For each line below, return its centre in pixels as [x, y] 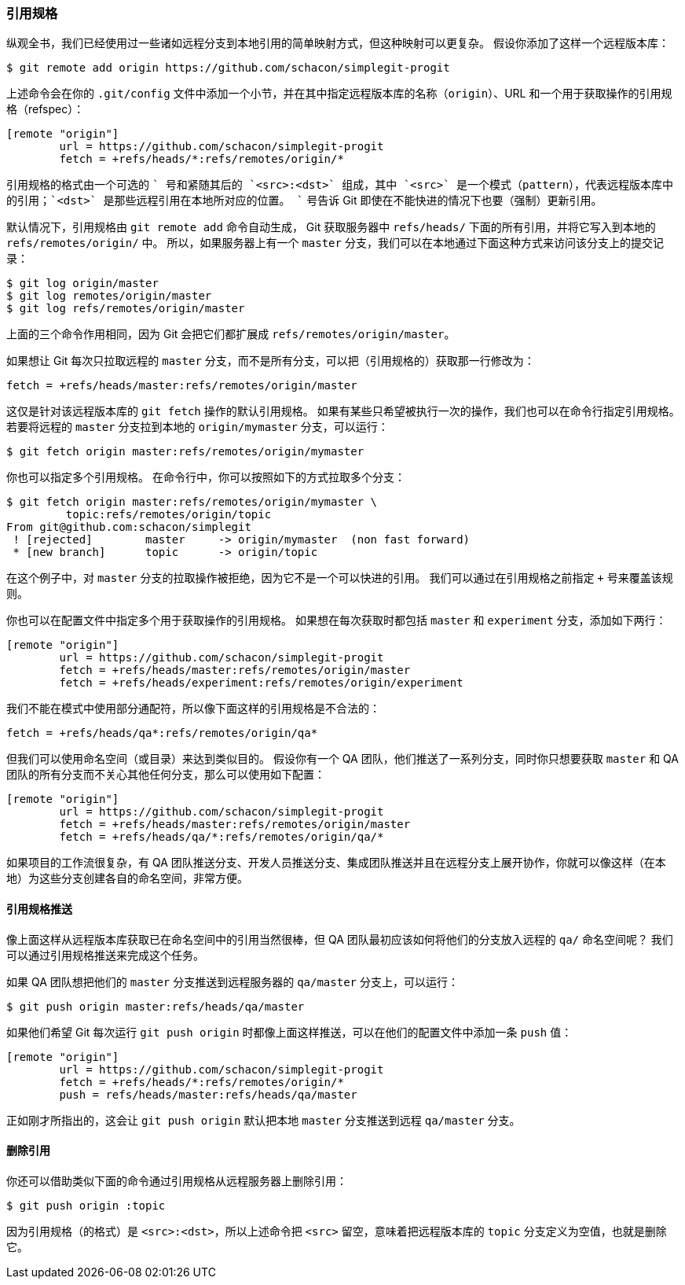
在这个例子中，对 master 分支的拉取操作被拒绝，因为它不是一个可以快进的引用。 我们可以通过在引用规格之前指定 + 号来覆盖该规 [340, 578]
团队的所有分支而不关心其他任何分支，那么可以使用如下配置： [166, 775]
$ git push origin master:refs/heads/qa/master [156, 1006]
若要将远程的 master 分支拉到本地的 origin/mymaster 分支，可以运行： [198, 427]
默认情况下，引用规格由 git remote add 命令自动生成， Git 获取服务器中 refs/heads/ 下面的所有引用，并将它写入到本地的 [331, 227]
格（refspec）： [46, 109]
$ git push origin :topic [86, 1205]
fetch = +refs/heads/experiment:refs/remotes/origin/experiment [261, 683]
